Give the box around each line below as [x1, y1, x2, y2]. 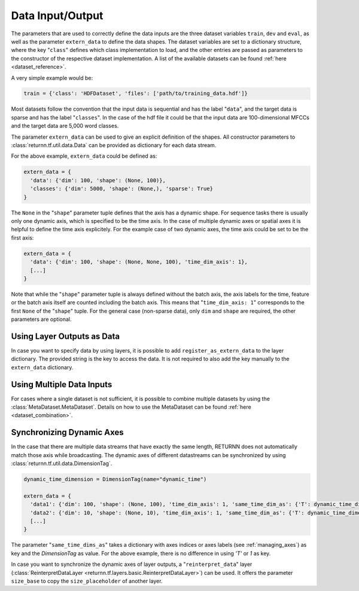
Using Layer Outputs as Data [11, 331, 120, 341]
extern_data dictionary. [11, 363, 74, 370]
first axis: [11, 234, 34, 241]
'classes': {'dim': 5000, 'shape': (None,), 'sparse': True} [30, 185, 214, 192]
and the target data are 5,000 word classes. [11, 123, 119, 130]
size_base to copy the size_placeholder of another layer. [11, 577, 163, 584]
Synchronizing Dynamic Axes [11, 427, 124, 437]
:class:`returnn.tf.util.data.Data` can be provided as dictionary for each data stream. [11, 142, 217, 149]
